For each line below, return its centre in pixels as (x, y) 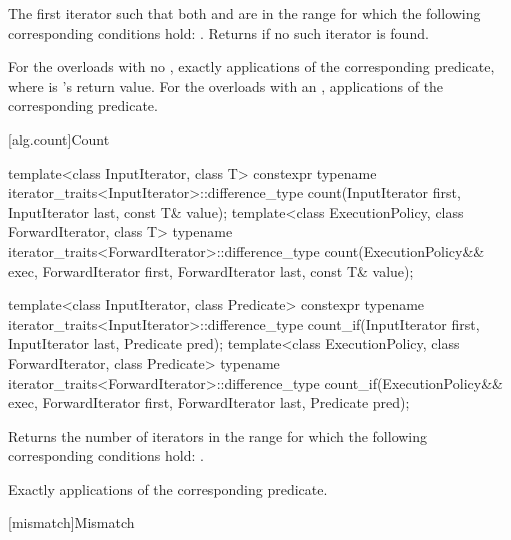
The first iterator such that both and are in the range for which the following (244, 13)
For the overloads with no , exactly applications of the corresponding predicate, (251, 66)
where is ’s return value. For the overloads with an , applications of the (226, 85)
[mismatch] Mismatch (71, 522)
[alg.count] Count (59, 138)
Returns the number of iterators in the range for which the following (218, 435)
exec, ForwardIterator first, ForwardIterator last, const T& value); (211, 270)
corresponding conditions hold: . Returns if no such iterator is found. (218, 32)
